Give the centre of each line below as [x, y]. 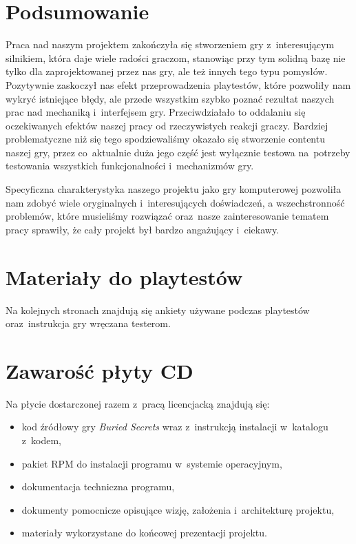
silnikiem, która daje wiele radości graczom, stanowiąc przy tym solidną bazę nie [176, 57]
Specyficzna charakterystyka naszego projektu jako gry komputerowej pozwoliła [174, 189]
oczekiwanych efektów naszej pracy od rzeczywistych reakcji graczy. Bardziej [167, 125]
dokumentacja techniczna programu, [98, 487]
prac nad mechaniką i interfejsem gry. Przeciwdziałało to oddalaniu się [156, 112]
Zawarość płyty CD [100, 370]
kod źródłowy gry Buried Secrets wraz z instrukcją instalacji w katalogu [175, 427]
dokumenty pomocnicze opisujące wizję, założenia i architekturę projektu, [178, 509]
